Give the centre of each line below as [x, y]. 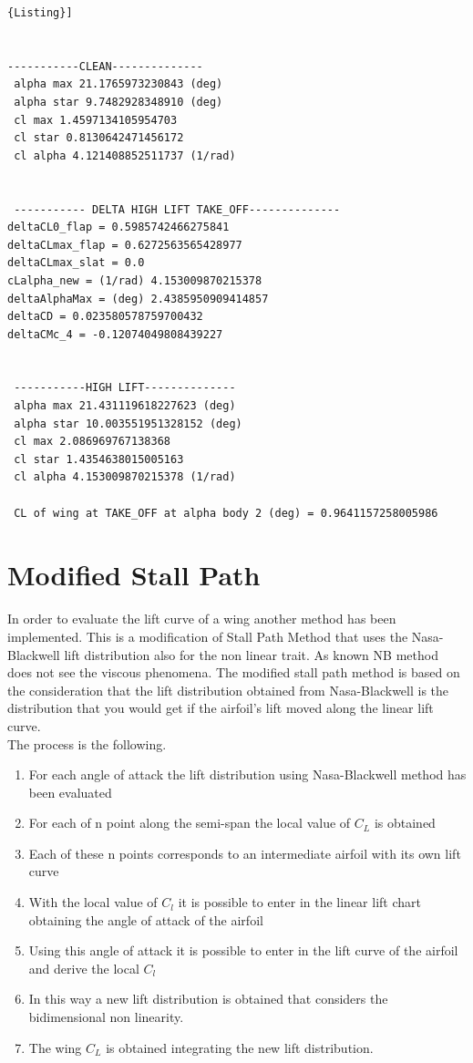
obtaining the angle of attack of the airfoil [146, 919]
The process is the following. [87, 743]
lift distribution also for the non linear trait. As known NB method [251, 654]
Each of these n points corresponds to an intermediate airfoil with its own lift [245, 853]
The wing [55, 1047]
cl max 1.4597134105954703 [96, 120]
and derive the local [84, 968]
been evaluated [70, 792]
